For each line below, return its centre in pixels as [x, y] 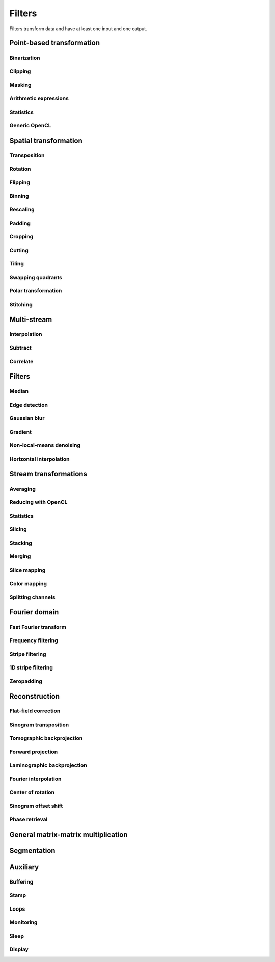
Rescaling [22, 209]
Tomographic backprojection [46, 738]
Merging [20, 556]
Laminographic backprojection [48, 765]
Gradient [20, 432]
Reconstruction [35, 696]
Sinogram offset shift [36, 806]
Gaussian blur [27, 418]
